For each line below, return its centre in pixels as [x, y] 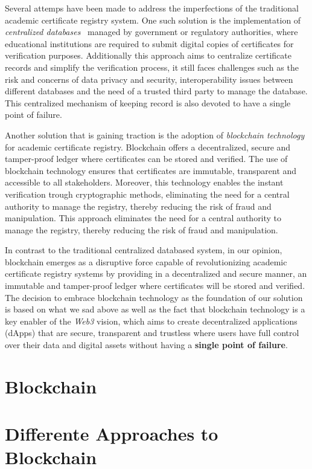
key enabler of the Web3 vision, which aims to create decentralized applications [151, 321]
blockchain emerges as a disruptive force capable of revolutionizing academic [146, 261]
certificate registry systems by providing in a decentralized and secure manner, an [156, 273]
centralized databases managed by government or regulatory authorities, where [151, 32]
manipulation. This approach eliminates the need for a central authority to [143, 218]
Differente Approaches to [112, 434]
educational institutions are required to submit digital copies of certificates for [149, 43]
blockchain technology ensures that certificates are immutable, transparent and [151, 170]
